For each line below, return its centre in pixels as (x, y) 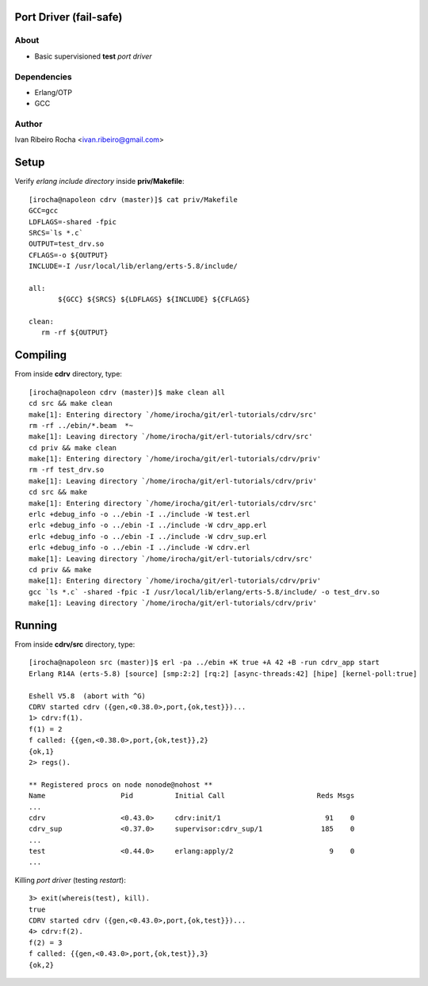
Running (36, 625)
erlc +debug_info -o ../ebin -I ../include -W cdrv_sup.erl (148, 536)
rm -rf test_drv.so (67, 470)
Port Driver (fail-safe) (69, 17)
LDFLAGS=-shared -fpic (73, 222)
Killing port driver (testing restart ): (70, 880)
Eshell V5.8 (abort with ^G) (88, 696)
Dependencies (44, 77)
